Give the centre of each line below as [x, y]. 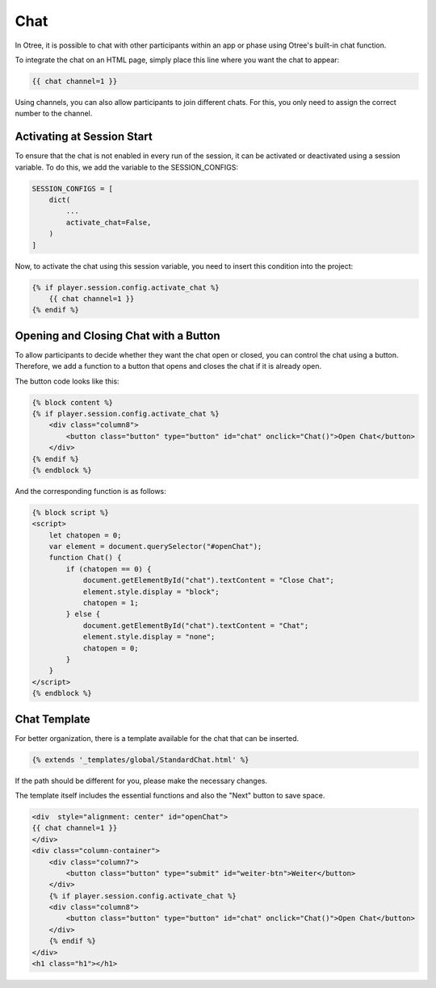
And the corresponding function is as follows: [91, 491]
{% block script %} [70, 512]
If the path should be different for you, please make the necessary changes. [141, 781]
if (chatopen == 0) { [109, 569]
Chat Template [52, 719]
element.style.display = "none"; [149, 637]
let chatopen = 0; [85, 535]
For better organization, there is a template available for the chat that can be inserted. [157, 738]
